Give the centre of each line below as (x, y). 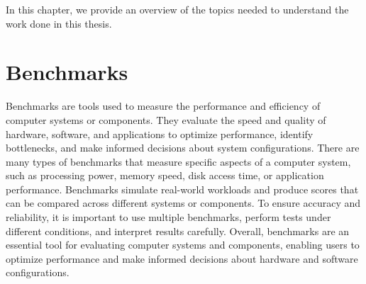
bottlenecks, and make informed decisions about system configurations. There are (183, 148)
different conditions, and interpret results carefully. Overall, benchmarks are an (178, 231)
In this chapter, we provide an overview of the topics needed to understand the (177, 9)
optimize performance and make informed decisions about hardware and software (182, 258)
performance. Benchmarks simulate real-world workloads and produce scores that (182, 189)
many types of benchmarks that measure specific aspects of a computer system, (178, 161)
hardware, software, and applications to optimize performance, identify (160, 134)
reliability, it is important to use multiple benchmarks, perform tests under (168, 217)
